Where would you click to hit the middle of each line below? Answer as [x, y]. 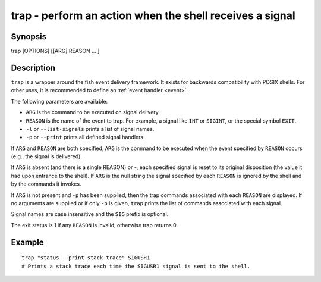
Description [33, 68]
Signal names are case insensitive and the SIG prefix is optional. [90, 214]
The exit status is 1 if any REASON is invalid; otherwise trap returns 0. [95, 225]
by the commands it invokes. [46, 184]
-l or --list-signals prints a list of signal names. [90, 129]
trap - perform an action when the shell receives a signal [153, 15]
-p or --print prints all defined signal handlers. [85, 137]
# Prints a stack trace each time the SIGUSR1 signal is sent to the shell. [136, 266]
